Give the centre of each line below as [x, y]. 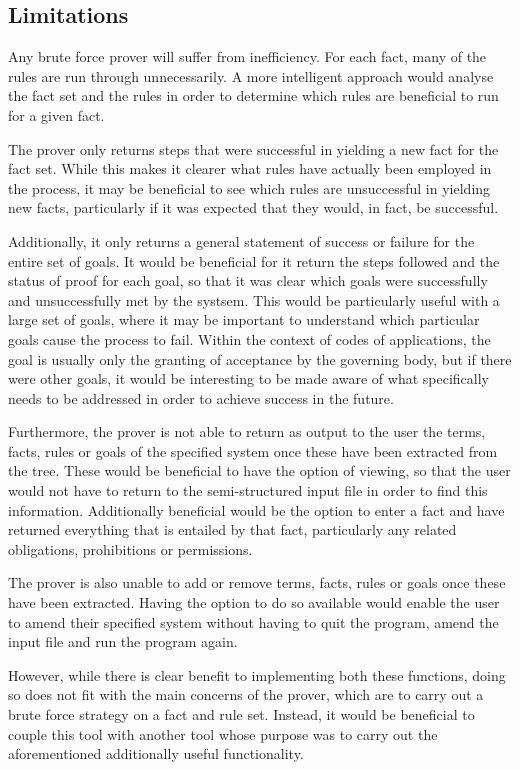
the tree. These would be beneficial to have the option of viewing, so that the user [259, 470]
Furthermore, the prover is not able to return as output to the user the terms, [247, 431]
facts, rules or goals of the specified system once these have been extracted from [253, 450]
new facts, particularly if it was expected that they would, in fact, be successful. [253, 207]
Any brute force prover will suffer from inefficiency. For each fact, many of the [247, 56]
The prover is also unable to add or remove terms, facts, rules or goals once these [257, 582]
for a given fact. [56, 114]
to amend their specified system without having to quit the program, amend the [253, 621]
